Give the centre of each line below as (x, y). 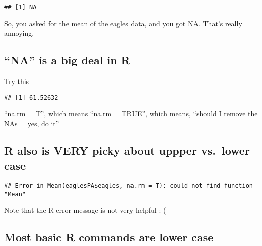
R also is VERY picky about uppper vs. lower (127, 150)
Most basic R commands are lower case (109, 237)
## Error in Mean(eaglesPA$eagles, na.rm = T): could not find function (128, 186)
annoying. (19, 33)
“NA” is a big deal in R (67, 60)
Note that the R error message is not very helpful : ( (85, 210)
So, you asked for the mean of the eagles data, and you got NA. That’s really (123, 23)
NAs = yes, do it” (32, 123)
